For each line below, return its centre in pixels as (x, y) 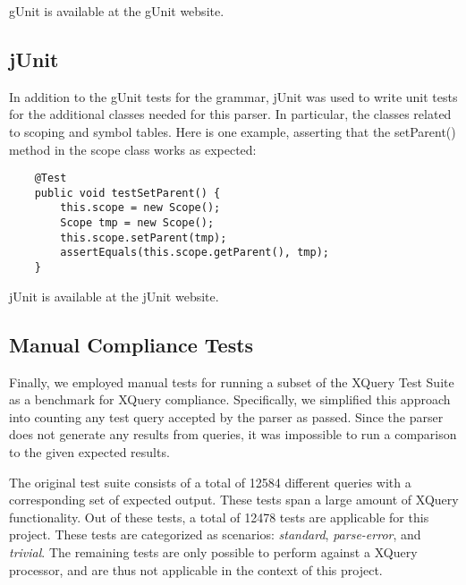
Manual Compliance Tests (131, 344)
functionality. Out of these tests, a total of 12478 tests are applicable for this (219, 517)
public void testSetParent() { (127, 193)
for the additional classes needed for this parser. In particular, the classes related (230, 114)
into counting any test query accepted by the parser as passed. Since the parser (226, 416)
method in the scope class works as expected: (133, 149)
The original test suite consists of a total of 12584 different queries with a (210, 482)
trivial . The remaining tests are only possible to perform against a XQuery (213, 551)
